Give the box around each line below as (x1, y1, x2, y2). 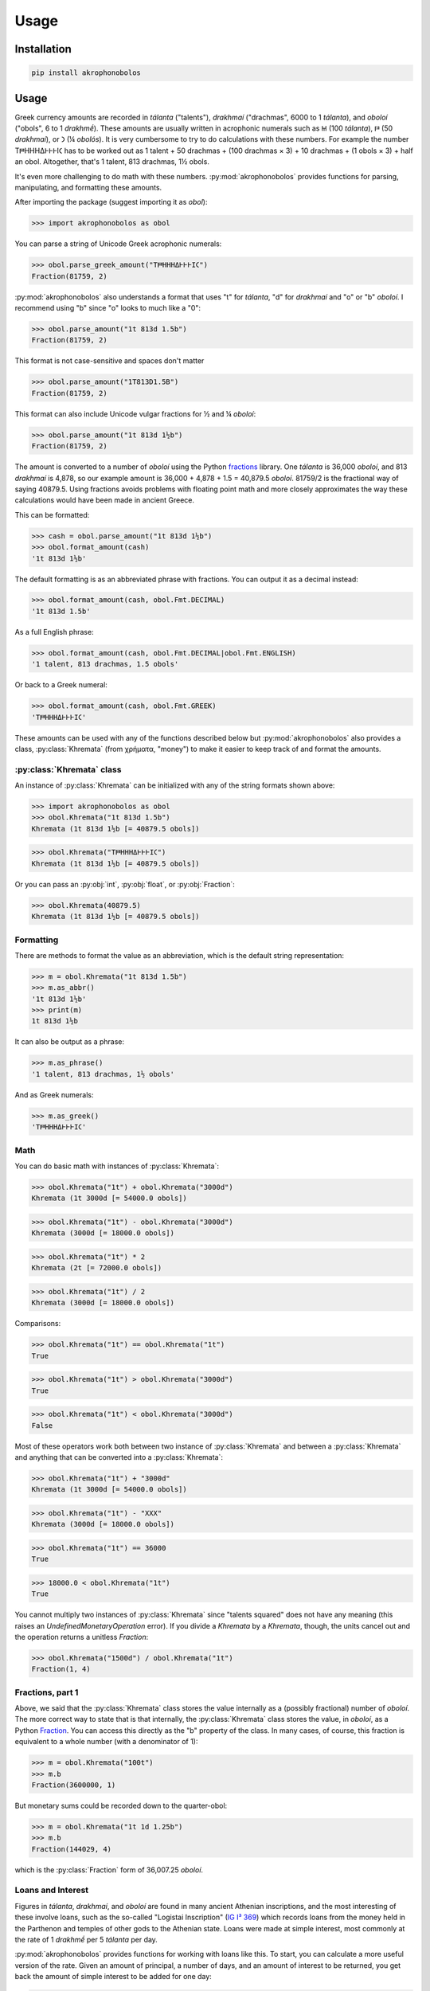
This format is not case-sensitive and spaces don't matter (14, 356, 205, 366)
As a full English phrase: (14, 627, 95, 636)
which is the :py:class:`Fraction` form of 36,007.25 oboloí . (14, 1864, 203, 1875)
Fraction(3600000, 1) (31, 1780, 116, 1790)
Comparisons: (14, 1319, 61, 1328)
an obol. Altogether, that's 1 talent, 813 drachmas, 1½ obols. (14, 157, 210, 166)
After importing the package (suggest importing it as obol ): (14, 198, 208, 207)
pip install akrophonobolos (31, 68, 141, 77)
